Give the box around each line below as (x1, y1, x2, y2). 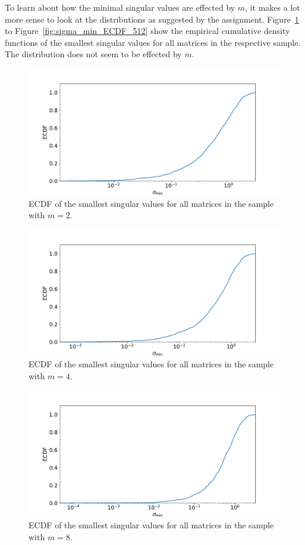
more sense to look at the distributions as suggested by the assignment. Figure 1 (5, 13, 299, 25)
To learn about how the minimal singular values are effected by (5, 1, 235, 13)
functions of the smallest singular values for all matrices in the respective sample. (5, 36, 301, 48)
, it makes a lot (245, 1, 300, 13)
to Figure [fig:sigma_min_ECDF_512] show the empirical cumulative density (5, 24, 290, 37)
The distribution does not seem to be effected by (5, 48, 182, 60)
